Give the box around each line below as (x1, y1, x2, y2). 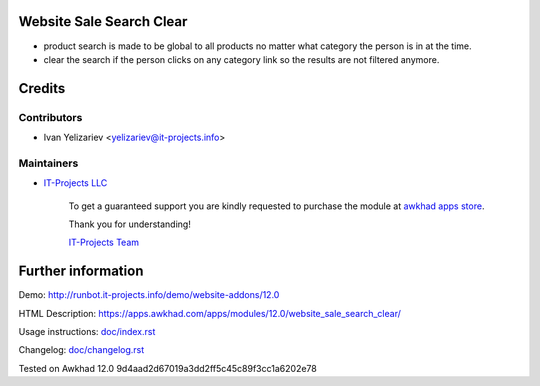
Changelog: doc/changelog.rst (18, 344, 145, 356)
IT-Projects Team (68, 236, 140, 249)
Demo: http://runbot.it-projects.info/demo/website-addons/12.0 (18, 289, 280, 301)
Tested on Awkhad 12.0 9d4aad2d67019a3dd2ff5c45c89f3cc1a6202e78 (18, 362, 317, 374)
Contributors (18, 110, 83, 124)
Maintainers (18, 156, 79, 170)
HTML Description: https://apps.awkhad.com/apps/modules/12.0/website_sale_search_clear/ (18, 307, 402, 319)
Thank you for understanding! (68, 218, 192, 230)
